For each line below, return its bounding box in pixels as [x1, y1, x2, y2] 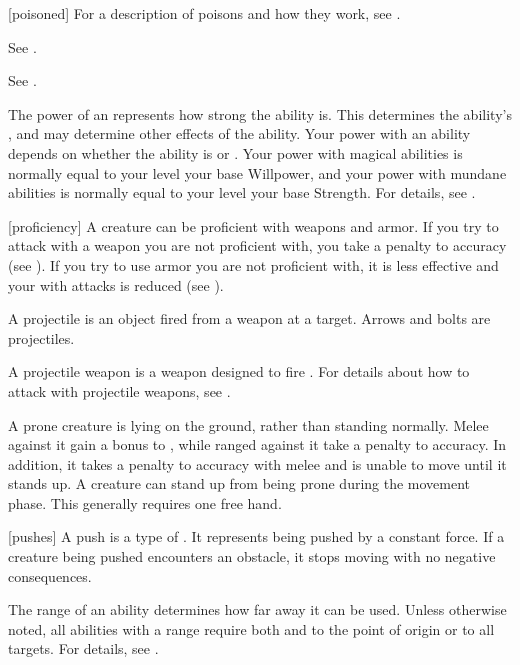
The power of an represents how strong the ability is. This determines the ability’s [8, 103, 512, 124]
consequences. [8, 565, 92, 586]
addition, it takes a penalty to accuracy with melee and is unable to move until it [8, 453, 507, 474]
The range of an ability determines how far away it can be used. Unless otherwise [8, 599, 507, 620]
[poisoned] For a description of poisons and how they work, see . [8, 3, 401, 23]
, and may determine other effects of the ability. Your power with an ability [8, 123, 471, 144]
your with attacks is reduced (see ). [8, 274, 224, 295]
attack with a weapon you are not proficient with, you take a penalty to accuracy [8, 235, 507, 256]
